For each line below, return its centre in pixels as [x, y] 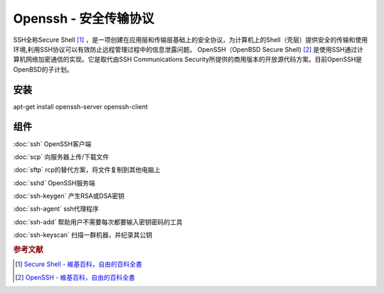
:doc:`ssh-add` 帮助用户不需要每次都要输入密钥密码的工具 [98, 222]
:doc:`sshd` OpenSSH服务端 [54, 183]
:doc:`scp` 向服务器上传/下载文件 [61, 157]
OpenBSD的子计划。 [43, 69]
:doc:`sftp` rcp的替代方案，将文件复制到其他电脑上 [87, 170]
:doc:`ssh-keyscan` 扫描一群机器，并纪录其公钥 [83, 235]
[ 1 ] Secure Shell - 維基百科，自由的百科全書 [79, 264]
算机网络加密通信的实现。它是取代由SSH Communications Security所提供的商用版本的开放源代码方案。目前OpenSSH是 [188, 60]
